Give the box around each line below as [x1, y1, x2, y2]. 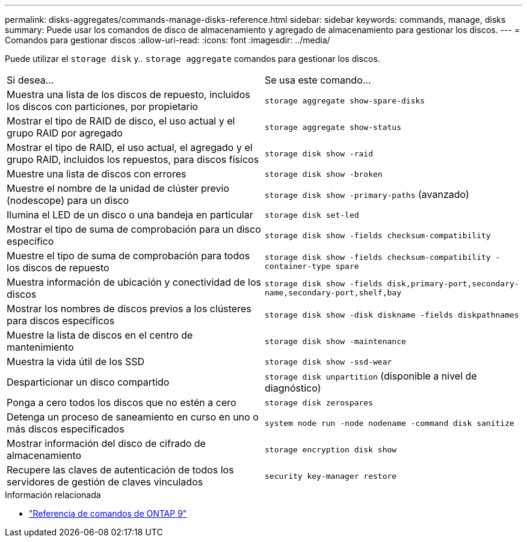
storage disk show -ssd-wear [265, 357, 392, 366]
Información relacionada [5, 490, 101, 500]
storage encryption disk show [265, 445, 397, 454]
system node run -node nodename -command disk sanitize [265, 418, 514, 428]
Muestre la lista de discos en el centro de [7, 329, 193, 341]
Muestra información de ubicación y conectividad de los [7, 276, 261, 288]
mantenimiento [7, 341, 74, 353]
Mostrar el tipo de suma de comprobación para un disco [7, 223, 261, 235]
